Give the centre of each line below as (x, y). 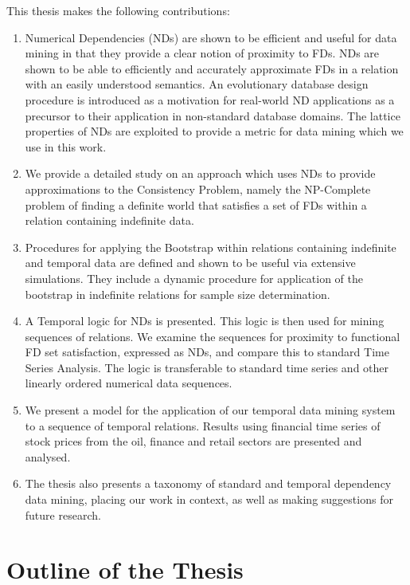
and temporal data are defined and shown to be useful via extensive (190, 263)
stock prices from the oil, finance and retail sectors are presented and (193, 441)
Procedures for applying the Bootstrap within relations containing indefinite (211, 247)
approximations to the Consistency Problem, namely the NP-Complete (198, 188)
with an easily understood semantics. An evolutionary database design (197, 84)
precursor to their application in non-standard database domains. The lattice (213, 115)
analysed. (48, 456)
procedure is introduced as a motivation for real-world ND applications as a (210, 99)
